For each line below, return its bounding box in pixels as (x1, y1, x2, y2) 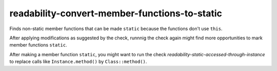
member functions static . (9, 42, 67, 48)
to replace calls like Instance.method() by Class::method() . (9, 59, 147, 65)
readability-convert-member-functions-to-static (9, 8, 223, 19)
